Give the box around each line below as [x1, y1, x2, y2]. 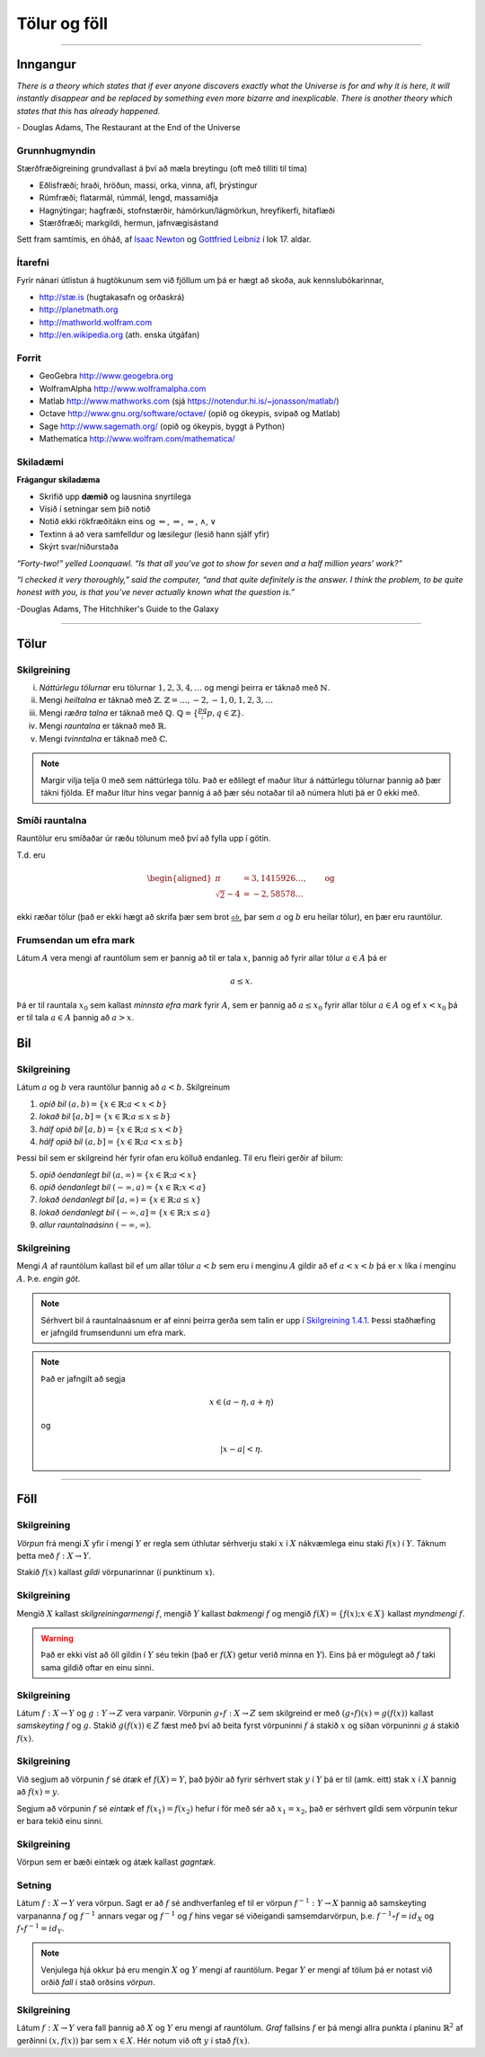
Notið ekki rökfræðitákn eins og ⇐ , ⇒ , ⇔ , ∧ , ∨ [39, 516, 216, 527]
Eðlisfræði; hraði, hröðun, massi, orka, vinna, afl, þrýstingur [39, 180, 258, 191]
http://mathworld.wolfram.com [39, 316, 153, 327]
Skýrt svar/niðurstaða [39, 541, 119, 552]
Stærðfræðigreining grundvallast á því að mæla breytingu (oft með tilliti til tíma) [16, 163, 308, 174]
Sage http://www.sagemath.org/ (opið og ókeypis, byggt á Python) [39, 421, 286, 432]
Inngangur [16, 57, 76, 72]
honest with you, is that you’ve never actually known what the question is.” [16, 587, 295, 598]
